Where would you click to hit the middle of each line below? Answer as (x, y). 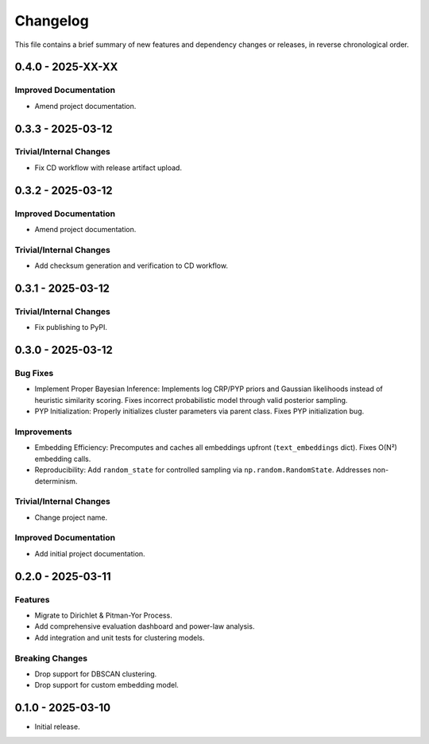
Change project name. (71, 517)
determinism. (56, 481)
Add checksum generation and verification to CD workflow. (131, 265)
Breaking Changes (51, 658)
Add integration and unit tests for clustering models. (120, 637)
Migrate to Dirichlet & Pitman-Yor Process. (103, 615)
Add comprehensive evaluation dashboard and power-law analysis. (145, 626)
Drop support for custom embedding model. (106, 685)
